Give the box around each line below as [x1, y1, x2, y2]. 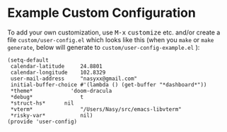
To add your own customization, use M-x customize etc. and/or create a [7, 28, 221, 37]
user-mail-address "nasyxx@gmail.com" [10, 75, 138, 82]
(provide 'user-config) [7, 118, 78, 125]
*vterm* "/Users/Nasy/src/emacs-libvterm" [10, 105, 182, 113]
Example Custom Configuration [7, 5, 196, 21]
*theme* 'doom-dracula [10, 87, 112, 94]
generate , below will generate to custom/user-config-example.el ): [7, 43, 200, 51]
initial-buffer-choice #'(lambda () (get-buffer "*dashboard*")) [10, 81, 207, 88]
